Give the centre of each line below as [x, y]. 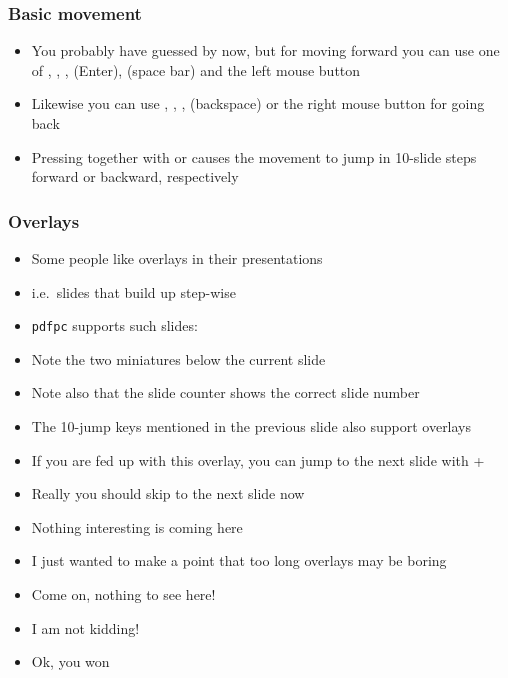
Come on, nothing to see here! [123, 594]
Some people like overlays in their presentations [177, 258]
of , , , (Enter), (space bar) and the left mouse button [196, 69]
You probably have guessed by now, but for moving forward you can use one [265, 50]
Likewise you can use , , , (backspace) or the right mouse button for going [258, 103]
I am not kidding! [85, 627]
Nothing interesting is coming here [137, 526]
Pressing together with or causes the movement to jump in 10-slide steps [254, 156]
